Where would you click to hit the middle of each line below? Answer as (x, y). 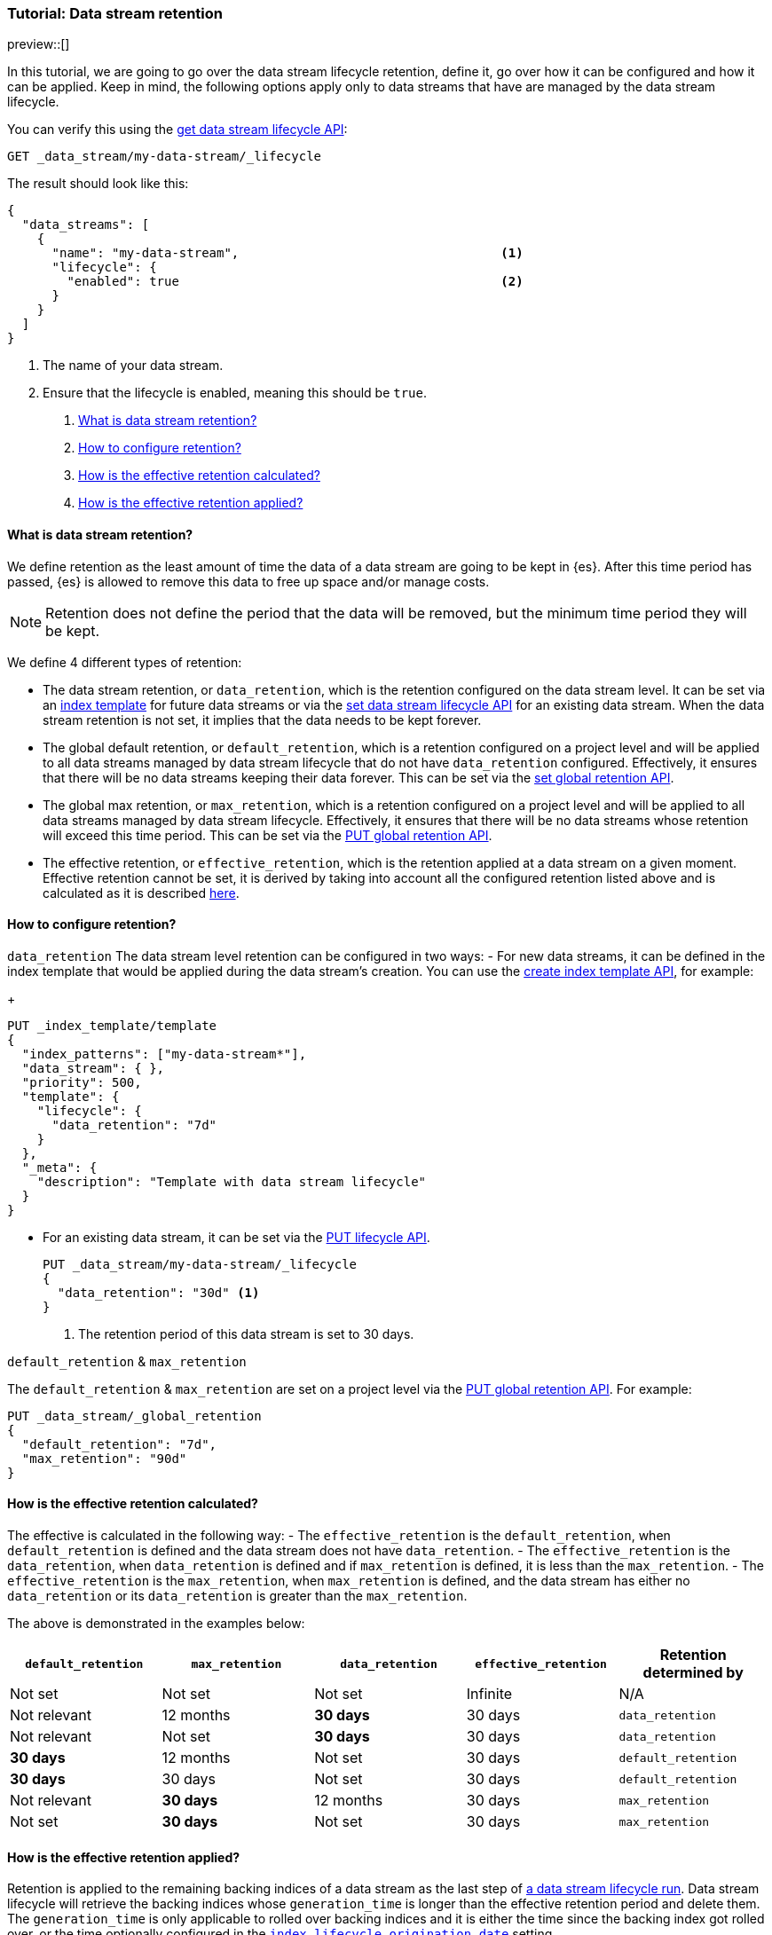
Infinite (489, 1694)
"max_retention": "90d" (104, 1458)
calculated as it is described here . (141, 893)
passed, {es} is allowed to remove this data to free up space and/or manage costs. (248, 581)
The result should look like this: (98, 184)
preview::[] (39, 44)
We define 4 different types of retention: (125, 662)
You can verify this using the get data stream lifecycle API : (177, 130)
